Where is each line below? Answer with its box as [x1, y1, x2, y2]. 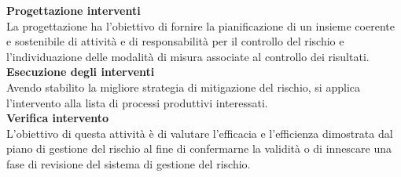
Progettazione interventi [6, 2, 141, 18]
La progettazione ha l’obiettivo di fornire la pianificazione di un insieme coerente [6, 17, 395, 34]
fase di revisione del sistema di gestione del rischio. [6, 155, 251, 172]
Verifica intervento [6, 110, 109, 126]
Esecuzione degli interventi [6, 63, 155, 80]
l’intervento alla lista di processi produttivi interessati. [6, 94, 268, 110]
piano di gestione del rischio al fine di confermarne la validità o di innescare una [6, 140, 392, 157]
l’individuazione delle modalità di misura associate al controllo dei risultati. [6, 48, 370, 64]
